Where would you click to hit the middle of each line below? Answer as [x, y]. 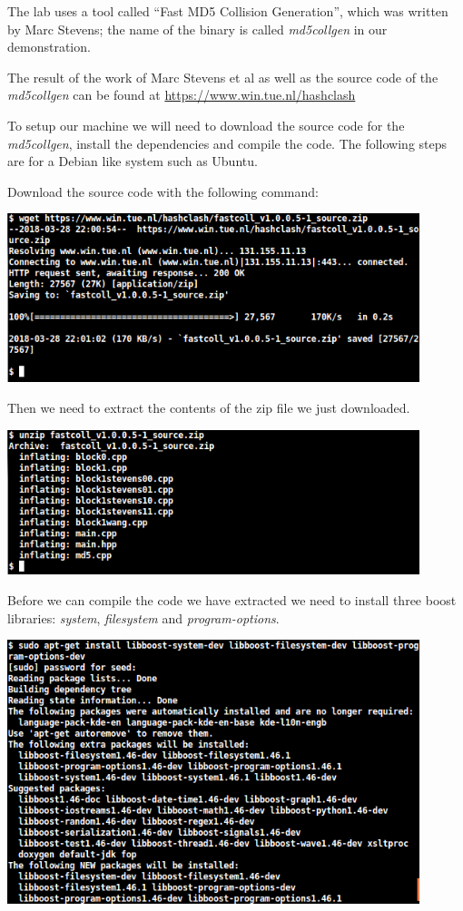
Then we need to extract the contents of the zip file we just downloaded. [209, 408]
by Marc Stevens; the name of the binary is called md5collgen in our [197, 29]
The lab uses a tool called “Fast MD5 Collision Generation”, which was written [228, 11]
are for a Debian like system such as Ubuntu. [133, 161]
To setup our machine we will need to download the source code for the [206, 125]
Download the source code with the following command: [163, 191]
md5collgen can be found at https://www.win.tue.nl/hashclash [182, 95]
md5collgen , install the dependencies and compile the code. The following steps [227, 143]
